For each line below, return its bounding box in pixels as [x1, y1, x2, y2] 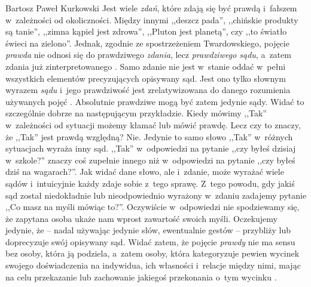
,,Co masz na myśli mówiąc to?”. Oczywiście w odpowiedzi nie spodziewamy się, [5, 200, 300, 213]
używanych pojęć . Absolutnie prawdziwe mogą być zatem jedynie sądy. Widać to [5, 95, 304, 107]
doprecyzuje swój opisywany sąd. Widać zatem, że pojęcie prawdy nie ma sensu [5, 235, 295, 248]
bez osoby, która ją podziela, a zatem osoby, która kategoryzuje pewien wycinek [5, 247, 300, 260]
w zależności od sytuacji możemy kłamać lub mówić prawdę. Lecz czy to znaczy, [5, 118, 301, 131]
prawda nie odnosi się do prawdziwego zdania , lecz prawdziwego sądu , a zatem [5, 48, 291, 61]
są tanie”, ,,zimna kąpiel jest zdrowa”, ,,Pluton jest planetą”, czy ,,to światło [5, 25, 287, 38]
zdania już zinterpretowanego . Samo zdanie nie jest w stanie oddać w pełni [5, 60, 286, 72]
